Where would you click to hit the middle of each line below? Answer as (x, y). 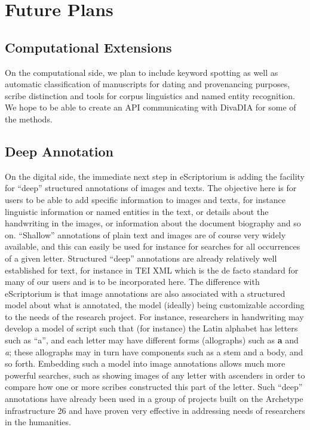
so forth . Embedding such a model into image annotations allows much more (145, 363)
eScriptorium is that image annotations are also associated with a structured (145, 293)
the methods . (29, 119)
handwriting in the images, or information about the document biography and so (153, 223)
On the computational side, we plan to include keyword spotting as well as (142, 72)
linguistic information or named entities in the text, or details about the (137, 211)
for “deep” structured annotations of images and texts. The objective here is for (151, 188)
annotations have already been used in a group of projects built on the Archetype (154, 399)
